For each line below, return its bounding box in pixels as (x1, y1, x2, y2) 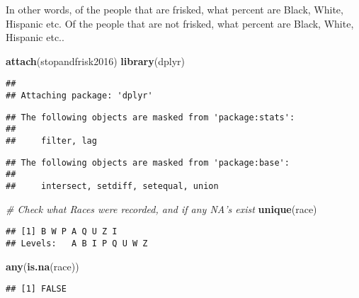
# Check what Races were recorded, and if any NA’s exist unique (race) (6, 201, 317, 216)
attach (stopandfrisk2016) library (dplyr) (6, 53, 185, 68)
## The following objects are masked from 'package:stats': (6, 112, 295, 122)
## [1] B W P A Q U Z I (6, 227, 118, 237)
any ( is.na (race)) (6, 258, 79, 273)
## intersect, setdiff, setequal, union (6, 180, 219, 191)
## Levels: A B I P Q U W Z (6, 238, 148, 248)
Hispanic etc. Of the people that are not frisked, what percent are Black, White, (6, 16, 354, 30)
